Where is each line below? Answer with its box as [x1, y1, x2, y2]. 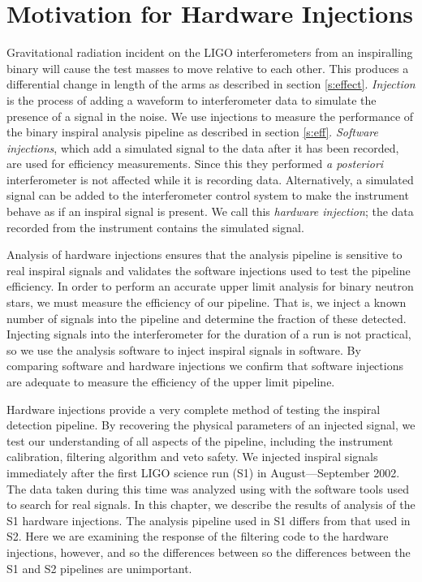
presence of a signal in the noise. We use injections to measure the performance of [6, 107, 414, 124]
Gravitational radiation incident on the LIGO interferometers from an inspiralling [6, 44, 413, 61]
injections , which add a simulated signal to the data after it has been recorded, [6, 139, 399, 156]
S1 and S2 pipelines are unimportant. [6, 559, 192, 576]
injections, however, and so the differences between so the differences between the [6, 543, 411, 560]
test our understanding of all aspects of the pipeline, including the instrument [6, 432, 394, 449]
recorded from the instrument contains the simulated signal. [6, 218, 304, 235]
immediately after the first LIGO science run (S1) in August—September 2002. [6, 463, 400, 481]
